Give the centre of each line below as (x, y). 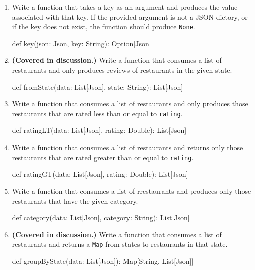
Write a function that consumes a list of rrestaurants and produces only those (132, 190)
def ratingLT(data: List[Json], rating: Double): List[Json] (99, 130)
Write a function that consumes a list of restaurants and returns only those (127, 147)
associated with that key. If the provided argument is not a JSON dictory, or (130, 16)
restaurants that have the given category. (75, 200)
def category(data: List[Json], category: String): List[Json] (101, 218)
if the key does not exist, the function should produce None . (103, 26)
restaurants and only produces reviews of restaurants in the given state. (122, 70)
